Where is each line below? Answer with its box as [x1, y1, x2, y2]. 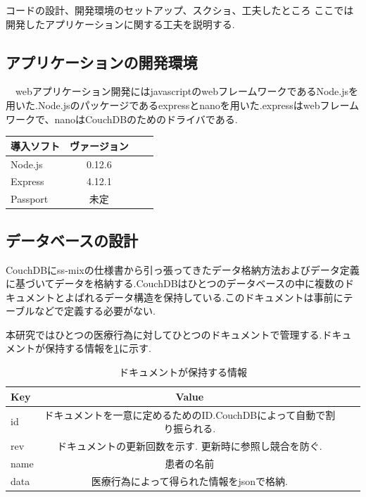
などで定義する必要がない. [34, 303, 156, 318]
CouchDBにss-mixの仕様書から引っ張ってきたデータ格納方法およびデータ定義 [6, 262, 360, 277]
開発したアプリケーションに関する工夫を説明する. [6, 16, 235, 31]
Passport [11, 191, 49, 206]
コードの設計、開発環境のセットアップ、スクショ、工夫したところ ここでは [6, 3, 354, 17]
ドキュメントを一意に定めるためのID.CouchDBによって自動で [44, 407, 326, 422]
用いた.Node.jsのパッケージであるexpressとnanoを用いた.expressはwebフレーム [6, 97, 360, 112]
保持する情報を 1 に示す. [44, 341, 151, 356]
